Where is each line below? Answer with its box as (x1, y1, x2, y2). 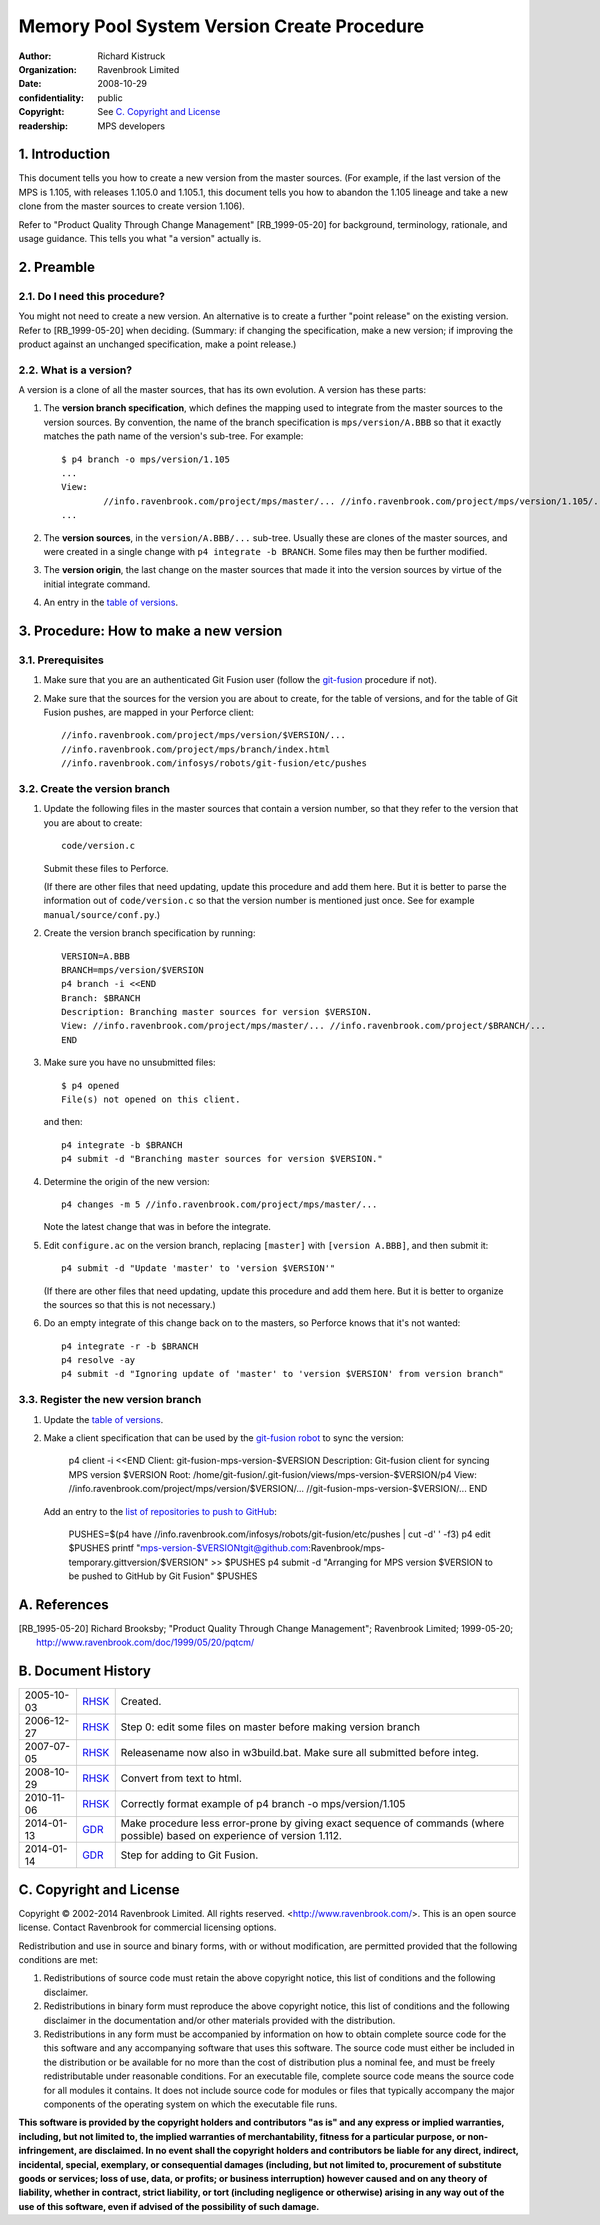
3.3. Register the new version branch (18, 1393, 202, 1407)
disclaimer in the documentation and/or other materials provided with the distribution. (43, 2014, 396, 2026)
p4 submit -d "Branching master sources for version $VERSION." (61, 1153, 384, 1165)
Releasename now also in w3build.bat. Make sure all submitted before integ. (120, 1746, 480, 1760)
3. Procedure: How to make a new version (18, 622, 283, 639)
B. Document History (18, 1663, 152, 1680)
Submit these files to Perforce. (43, 862, 169, 874)
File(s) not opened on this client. (61, 1094, 241, 1105)
